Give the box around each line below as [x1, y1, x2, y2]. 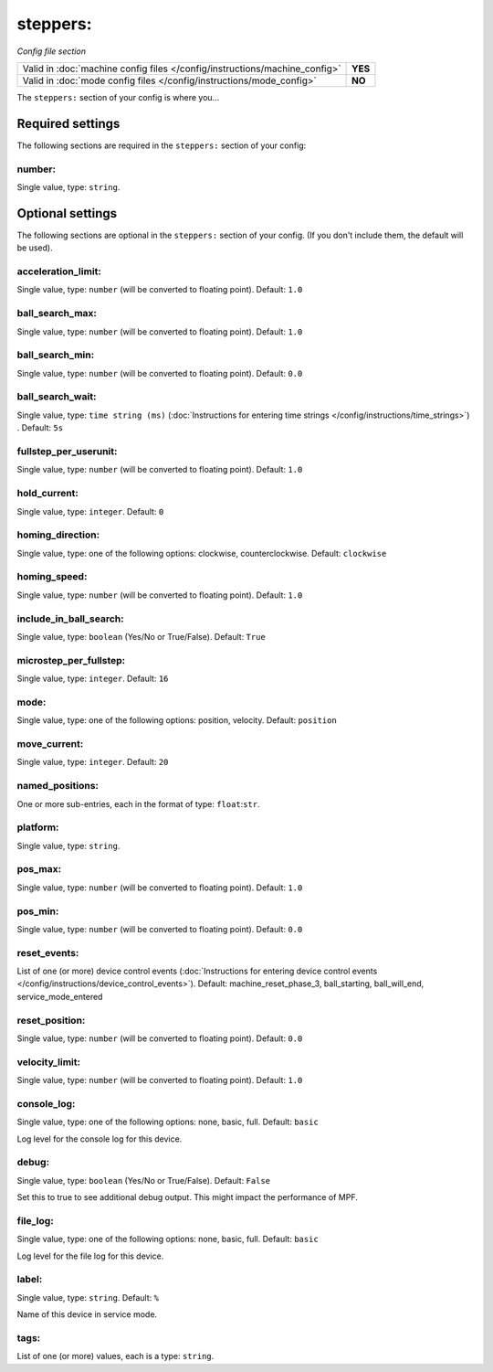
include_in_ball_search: [16, 612, 124, 625]
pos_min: [16, 905, 59, 918]
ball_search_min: [16, 348, 95, 361]
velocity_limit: [16, 1056, 81, 1069]
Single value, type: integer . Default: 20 [16, 757, 169, 768]
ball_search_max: [16, 307, 98, 320]
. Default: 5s [16, 422, 64, 433]
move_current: [16, 737, 84, 750]
